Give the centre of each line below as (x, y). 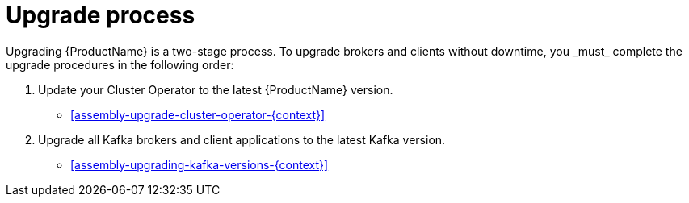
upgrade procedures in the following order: (120, 64)
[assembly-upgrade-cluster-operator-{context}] (198, 114)
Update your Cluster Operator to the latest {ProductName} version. (216, 89)
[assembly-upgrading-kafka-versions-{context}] (200, 164)
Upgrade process (101, 15)
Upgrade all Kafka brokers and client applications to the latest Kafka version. (242, 139)
